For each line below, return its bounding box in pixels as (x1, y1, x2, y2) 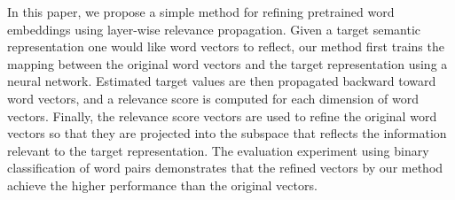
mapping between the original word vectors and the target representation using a (7, 54, 448, 73)
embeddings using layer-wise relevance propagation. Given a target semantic (7, 19, 421, 38)
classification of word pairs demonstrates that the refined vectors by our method (7, 158, 443, 177)
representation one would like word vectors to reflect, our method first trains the (7, 37, 444, 56)
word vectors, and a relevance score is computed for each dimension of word (7, 88, 420, 107)
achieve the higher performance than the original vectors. (7, 175, 318, 194)
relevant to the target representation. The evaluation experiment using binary (7, 141, 429, 159)
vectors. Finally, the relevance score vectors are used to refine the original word (7, 106, 437, 125)
